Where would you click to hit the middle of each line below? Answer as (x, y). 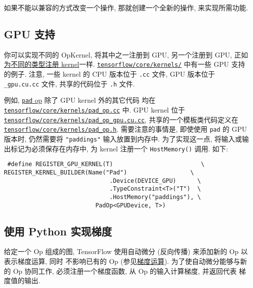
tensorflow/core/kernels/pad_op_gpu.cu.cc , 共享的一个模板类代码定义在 (121, 119)
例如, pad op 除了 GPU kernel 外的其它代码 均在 (80, 100)
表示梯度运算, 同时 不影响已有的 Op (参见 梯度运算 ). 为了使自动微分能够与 (122, 261)
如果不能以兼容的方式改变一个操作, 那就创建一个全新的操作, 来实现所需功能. (126, 7)
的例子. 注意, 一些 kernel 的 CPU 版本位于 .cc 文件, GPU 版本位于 (110, 74)
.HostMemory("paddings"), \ (155, 197)
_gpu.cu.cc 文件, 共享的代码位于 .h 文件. (70, 83)
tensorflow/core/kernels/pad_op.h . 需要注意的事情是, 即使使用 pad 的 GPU (126, 129)
